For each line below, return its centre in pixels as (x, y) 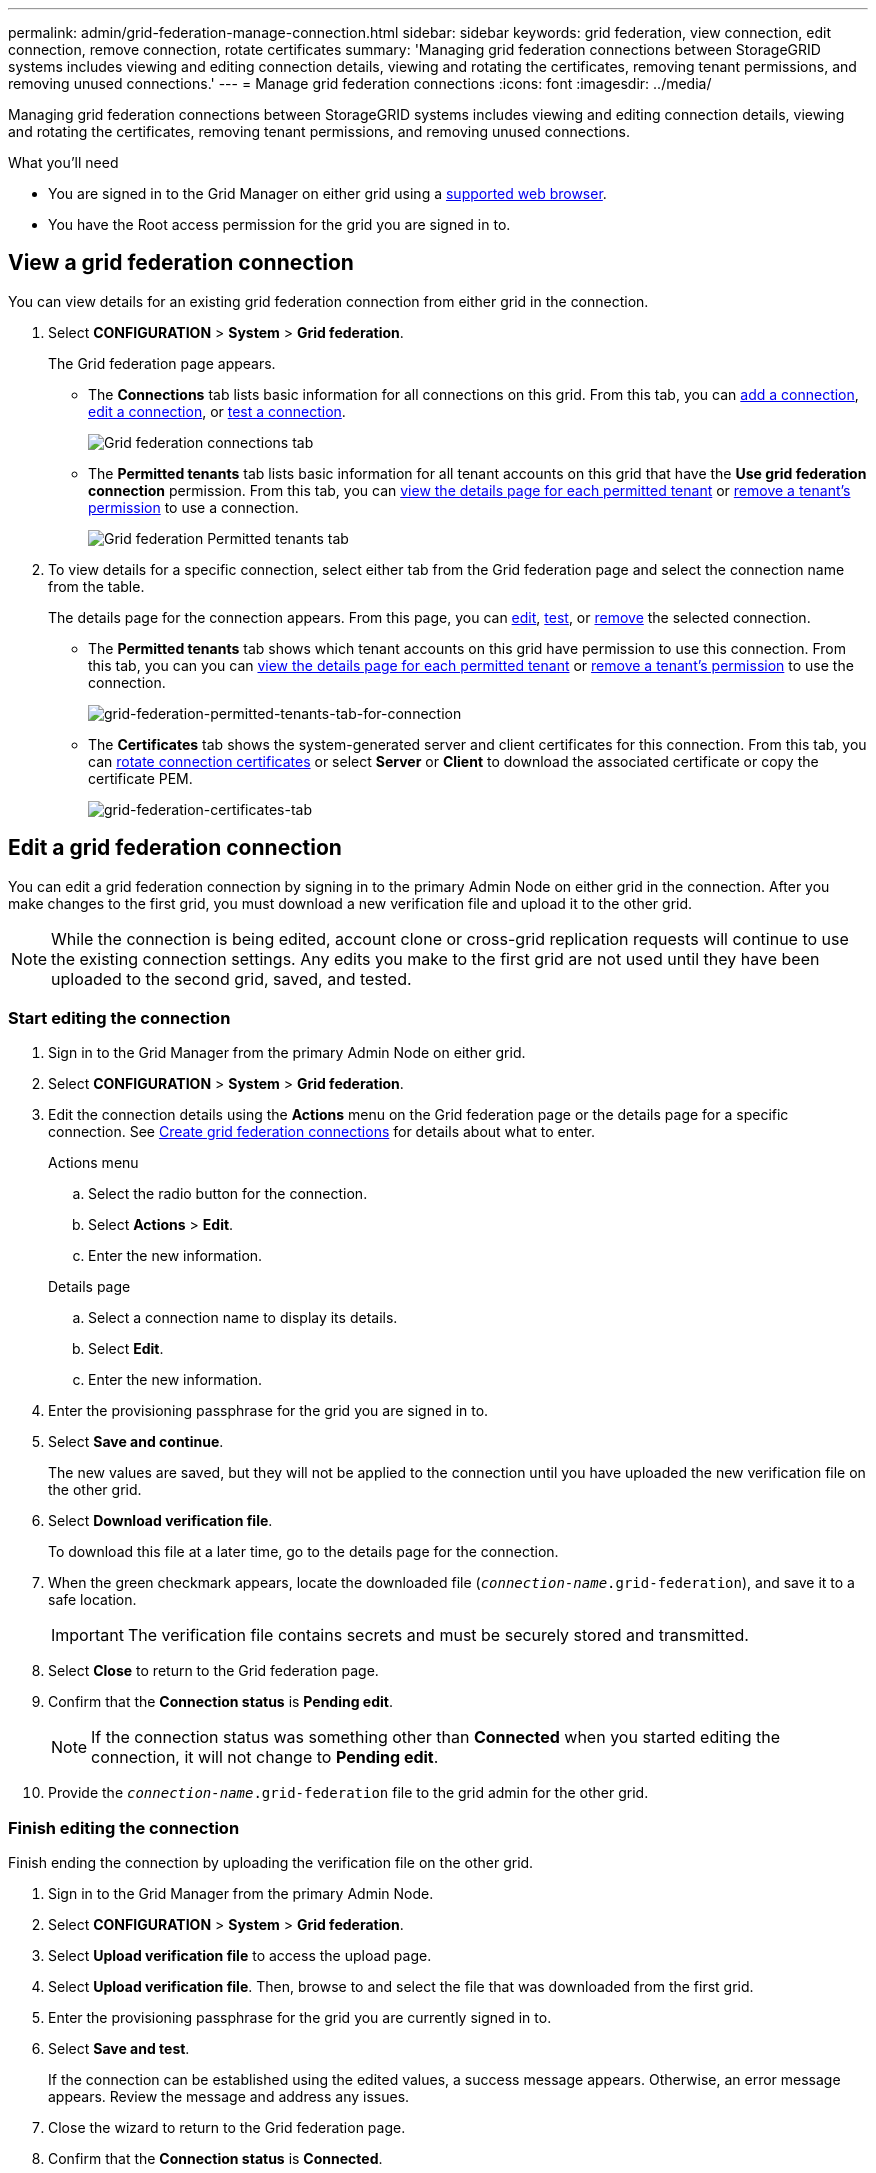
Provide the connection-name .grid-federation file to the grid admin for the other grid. (348, 1793)
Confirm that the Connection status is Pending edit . (220, 1702)
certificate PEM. (140, 778)
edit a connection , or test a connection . (217, 411)
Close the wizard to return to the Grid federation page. (227, 2128)
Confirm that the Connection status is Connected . (215, 2159)
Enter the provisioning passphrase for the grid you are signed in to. (268, 1411)
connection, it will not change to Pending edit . (265, 1757)
